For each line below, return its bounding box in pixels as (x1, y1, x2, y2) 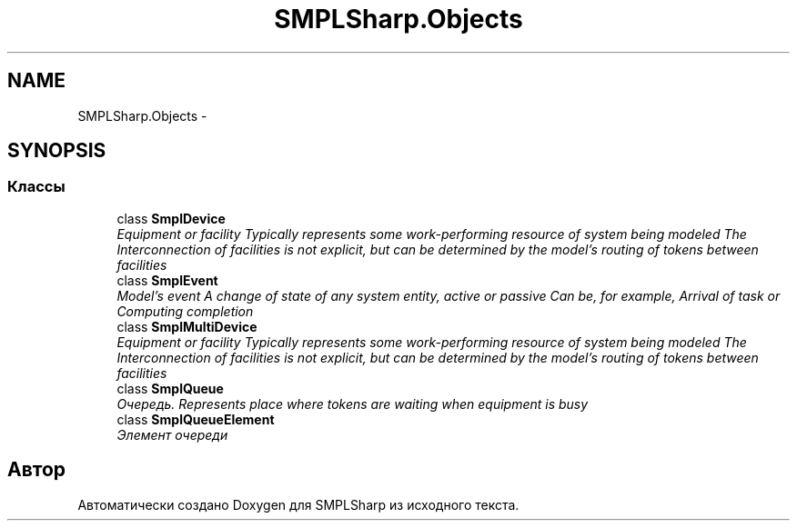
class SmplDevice (116, 210, 226, 226)
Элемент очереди (116, 426, 228, 443)
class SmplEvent (116, 272, 218, 288)
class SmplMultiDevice (116, 318, 257, 334)
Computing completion (116, 303, 254, 319)
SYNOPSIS (7, 139, 106, 163)
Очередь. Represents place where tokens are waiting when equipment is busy (116, 395, 589, 412)
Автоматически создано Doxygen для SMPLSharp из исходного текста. (77, 496, 520, 513)
